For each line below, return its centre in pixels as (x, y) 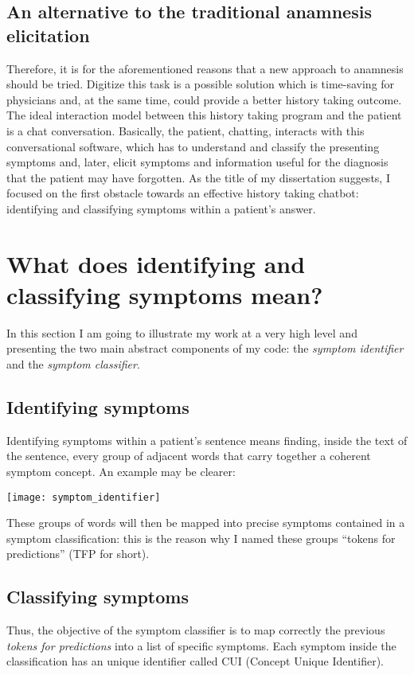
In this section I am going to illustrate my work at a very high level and (182, 332)
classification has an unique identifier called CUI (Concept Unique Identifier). (195, 661)
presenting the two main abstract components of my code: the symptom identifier (205, 348)
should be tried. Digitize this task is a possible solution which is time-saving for (201, 84)
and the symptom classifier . (73, 364)
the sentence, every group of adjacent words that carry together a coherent (189, 456)
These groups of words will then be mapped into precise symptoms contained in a (206, 523)
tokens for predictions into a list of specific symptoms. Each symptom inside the (201, 645)
